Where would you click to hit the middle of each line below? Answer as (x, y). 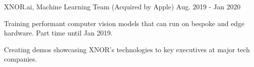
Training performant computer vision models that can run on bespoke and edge (124, 23)
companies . (20, 59)
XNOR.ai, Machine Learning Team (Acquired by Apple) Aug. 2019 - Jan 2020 (122, 6)
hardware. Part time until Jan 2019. (58, 33)
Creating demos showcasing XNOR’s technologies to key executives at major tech (127, 49)
